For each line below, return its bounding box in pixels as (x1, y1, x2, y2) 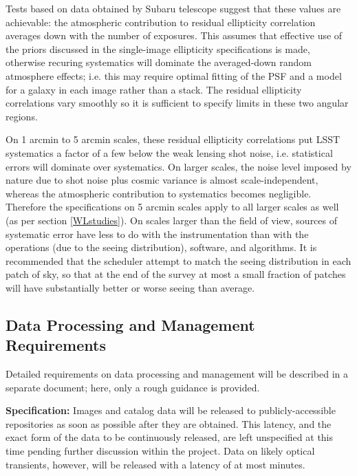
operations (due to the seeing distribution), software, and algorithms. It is (6, 240, 317, 255)
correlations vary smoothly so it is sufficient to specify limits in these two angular (6, 96, 349, 110)
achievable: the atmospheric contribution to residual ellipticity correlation (6, 14, 316, 29)
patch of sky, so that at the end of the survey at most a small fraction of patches (6, 267, 346, 281)
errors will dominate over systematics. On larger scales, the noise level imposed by (6, 159, 351, 173)
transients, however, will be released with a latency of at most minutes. (6, 457, 305, 471)
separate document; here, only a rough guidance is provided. (6, 380, 260, 394)
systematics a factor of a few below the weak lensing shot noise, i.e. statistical (6, 145, 333, 160)
